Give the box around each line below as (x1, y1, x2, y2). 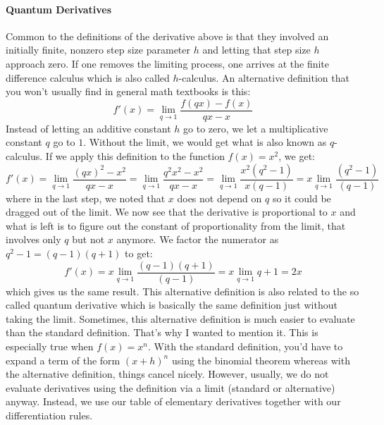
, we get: (278, 149, 315, 164)
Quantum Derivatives (6, 1, 112, 16)
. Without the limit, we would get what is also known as (83, 135, 327, 149)
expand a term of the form (6, 352, 120, 367)
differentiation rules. (6, 408, 93, 423)
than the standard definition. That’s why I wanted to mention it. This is (6, 325, 318, 340)
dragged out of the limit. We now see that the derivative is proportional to (6, 204, 328, 219)
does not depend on (177, 190, 262, 205)
